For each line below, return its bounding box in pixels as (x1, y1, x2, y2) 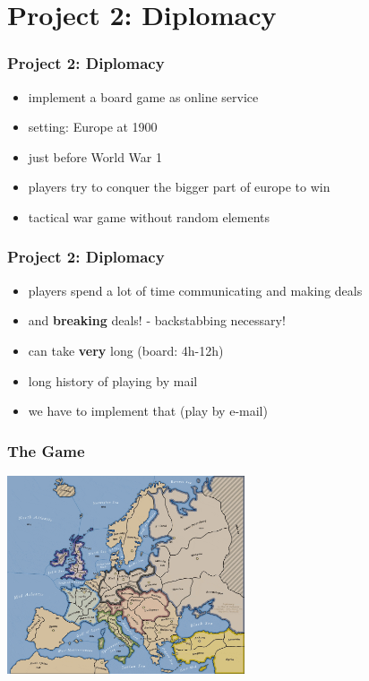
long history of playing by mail (28, 371, 198, 390)
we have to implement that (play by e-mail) (28, 401, 268, 420)
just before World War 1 (28, 147, 162, 166)
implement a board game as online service (28, 87, 259, 106)
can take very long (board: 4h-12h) (28, 340, 224, 359)
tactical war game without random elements (28, 207, 270, 226)
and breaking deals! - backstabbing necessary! (28, 311, 286, 330)
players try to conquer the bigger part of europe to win (28, 177, 330, 196)
